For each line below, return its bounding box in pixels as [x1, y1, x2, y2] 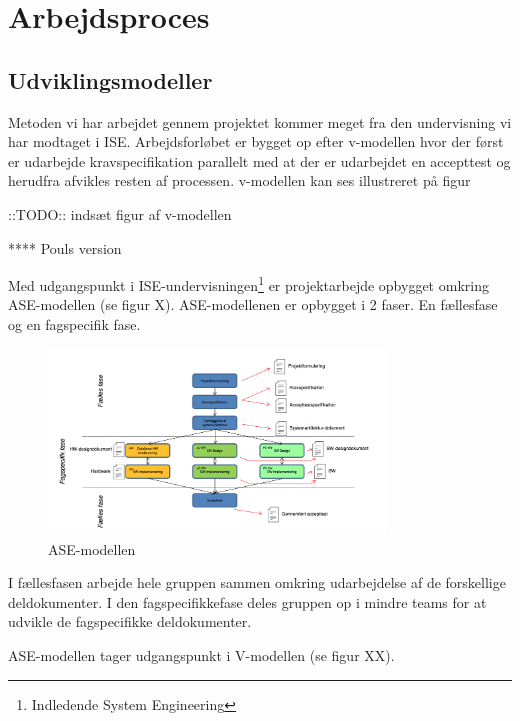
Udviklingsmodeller [8, 64, 213, 95]
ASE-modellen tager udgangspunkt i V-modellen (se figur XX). [8, 645, 395, 666]
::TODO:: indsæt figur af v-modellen [8, 203, 232, 224]
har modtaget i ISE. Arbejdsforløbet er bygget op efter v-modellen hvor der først [8, 131, 504, 152]
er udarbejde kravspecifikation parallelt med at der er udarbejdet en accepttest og [8, 150, 511, 171]
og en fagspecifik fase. [8, 313, 141, 334]
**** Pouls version [8, 237, 122, 258]
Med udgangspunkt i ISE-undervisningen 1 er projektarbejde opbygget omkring [8, 272, 489, 295]
